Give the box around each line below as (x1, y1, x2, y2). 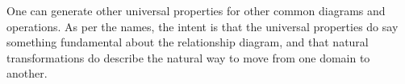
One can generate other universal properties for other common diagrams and (6, 2, 386, 18)
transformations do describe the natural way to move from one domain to (6, 49, 370, 66)
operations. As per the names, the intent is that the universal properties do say (6, 18, 399, 34)
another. (6, 65, 48, 82)
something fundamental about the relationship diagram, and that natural (6, 34, 369, 50)
